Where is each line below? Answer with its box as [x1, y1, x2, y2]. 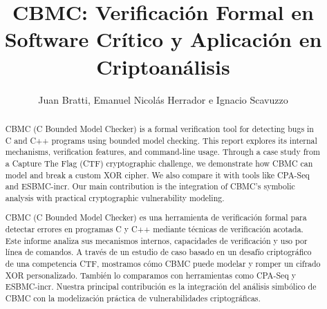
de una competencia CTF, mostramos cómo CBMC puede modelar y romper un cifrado [5, 258, 321, 269]
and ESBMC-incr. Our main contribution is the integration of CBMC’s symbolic [5, 180, 295, 192]
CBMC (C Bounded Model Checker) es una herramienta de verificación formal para [5, 212, 307, 223]
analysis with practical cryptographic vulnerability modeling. [5, 191, 225, 203]
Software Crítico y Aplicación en [4, 25, 322, 53]
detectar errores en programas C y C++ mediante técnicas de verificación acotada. [5, 223, 303, 235]
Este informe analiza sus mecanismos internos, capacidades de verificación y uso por [5, 234, 308, 246]
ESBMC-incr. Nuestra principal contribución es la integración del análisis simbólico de [5, 281, 317, 292]
